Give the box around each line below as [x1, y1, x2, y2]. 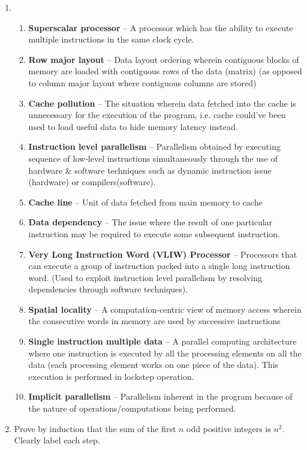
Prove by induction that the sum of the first [14, 422, 176, 434]
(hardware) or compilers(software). [28, 176, 156, 188]
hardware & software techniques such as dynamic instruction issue [28, 164, 272, 176]
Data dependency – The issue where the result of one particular [28, 216, 273, 228]
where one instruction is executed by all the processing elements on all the [28, 346, 302, 359]
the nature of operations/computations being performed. [28, 402, 236, 415]
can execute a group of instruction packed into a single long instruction [28, 259, 290, 272]
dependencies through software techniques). [28, 283, 188, 295]
